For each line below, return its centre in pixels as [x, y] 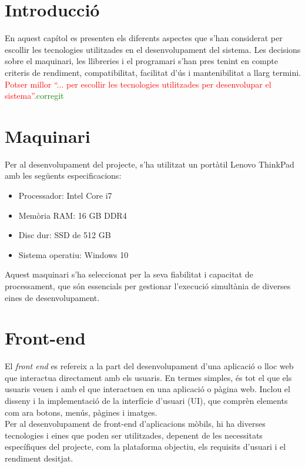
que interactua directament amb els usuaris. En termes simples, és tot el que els [148, 377]
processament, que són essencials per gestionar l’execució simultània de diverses [148, 285]
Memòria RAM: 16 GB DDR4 [73, 215]
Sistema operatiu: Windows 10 [73, 254]
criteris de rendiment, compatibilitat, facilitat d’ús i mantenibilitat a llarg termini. [153, 72]
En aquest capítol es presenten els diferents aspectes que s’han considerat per [144, 38]
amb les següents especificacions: [63, 175]
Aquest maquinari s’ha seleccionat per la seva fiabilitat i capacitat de [129, 274]
